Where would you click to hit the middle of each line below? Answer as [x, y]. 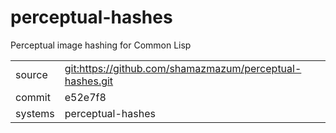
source [31, 74]
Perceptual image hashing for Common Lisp [101, 45]
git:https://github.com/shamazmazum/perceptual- [183, 68]
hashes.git [89, 81]
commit [33, 97]
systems [35, 113]
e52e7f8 [85, 97]
